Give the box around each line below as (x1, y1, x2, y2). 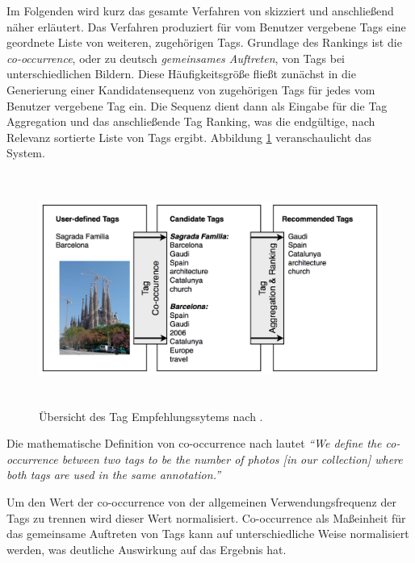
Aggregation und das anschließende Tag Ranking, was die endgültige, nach (6, 113, 375, 130)
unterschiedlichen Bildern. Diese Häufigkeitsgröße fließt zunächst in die (6, 65, 356, 82)
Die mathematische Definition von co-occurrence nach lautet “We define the (6, 435, 382, 452)
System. (6, 144, 45, 161)
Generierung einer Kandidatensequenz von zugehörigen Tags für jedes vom (6, 81, 375, 98)
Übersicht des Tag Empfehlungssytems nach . (39, 407, 263, 424)
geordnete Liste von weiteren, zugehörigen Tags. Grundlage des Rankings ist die (6, 34, 402, 51)
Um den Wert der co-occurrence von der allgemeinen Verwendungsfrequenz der (6, 493, 396, 510)
